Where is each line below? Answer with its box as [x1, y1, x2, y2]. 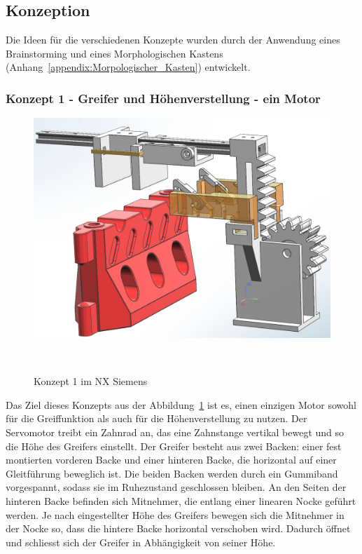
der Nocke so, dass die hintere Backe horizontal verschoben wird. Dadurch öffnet [6, 521, 351, 536]
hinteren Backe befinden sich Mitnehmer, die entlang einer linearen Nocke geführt [6, 494, 356, 508]
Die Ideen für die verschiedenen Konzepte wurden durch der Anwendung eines [6, 32, 340, 47]
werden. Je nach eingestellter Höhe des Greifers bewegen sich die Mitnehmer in [6, 507, 344, 522]
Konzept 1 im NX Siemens [34, 374, 148, 389]
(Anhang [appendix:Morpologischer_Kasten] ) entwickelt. [6, 60, 251, 74]
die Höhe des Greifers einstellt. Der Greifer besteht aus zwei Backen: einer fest [6, 438, 342, 453]
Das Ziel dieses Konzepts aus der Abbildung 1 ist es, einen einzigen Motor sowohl [6, 397, 356, 412]
